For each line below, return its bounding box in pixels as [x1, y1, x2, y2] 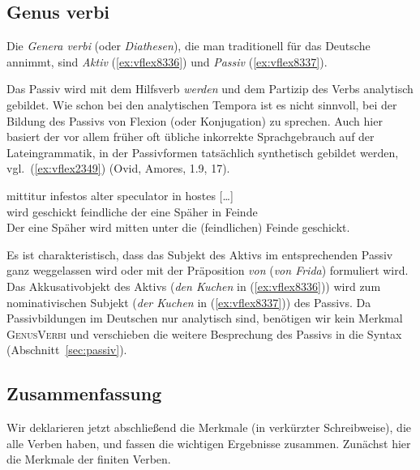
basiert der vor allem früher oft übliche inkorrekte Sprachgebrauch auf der [6, 128, 375, 145]
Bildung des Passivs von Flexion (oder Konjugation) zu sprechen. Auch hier [6, 112, 383, 129]
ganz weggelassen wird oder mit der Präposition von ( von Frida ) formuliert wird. [6, 262, 409, 279]
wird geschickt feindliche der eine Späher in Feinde [6, 203, 258, 220]
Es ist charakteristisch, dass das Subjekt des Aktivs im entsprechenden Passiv [6, 246, 393, 263]
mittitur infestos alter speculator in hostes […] [6, 186, 234, 203]
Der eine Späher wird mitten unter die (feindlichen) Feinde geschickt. [6, 219, 350, 236]
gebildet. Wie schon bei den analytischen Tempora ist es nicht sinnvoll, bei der [6, 96, 397, 113]
